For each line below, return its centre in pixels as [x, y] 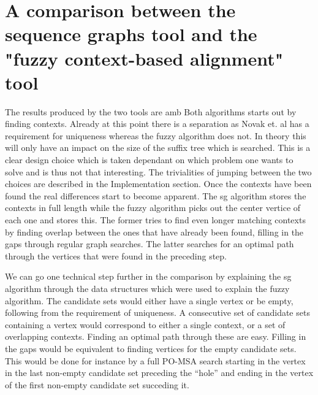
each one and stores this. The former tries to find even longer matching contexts [155, 220]
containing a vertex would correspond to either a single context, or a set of [145, 324]
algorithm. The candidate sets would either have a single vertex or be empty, [149, 300]
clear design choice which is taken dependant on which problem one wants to [149, 160]
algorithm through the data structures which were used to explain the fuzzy [147, 288]
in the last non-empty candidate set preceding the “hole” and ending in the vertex [159, 373]
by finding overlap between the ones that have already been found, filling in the [154, 232]
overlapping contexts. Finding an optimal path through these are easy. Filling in [156, 336]
